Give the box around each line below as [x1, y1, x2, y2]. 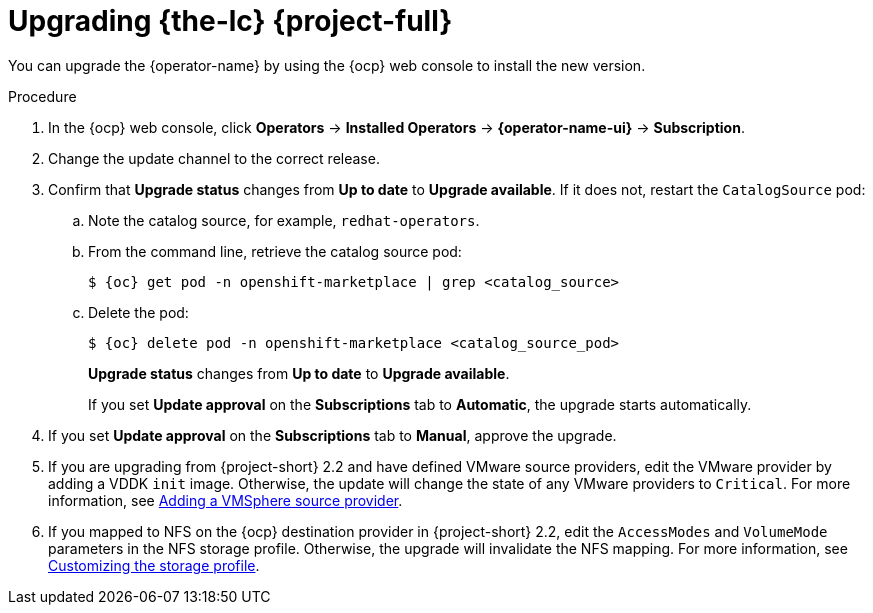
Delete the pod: [88, 303, 189, 321]
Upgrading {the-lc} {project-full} [8, 4, 453, 38]
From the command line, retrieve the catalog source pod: [88, 242, 462, 260]
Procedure [8, 87, 77, 105]
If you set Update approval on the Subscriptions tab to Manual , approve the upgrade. [48, 426, 617, 444]
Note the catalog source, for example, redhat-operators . [88, 211, 480, 229]
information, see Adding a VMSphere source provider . [48, 491, 403, 509]
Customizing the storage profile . [48, 556, 260, 574]
